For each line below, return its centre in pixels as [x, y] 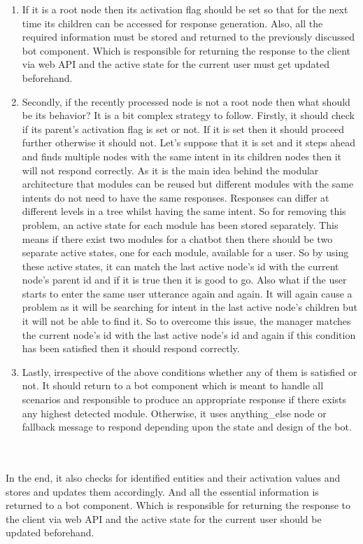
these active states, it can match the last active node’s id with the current [180, 266]
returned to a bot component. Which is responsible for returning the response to [178, 505]
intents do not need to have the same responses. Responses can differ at [176, 197]
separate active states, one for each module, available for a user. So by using [185, 252]
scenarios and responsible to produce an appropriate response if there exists [184, 399]
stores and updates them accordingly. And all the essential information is [162, 491]
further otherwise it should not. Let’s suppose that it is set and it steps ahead [189, 142]
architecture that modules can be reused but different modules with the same [188, 184]
